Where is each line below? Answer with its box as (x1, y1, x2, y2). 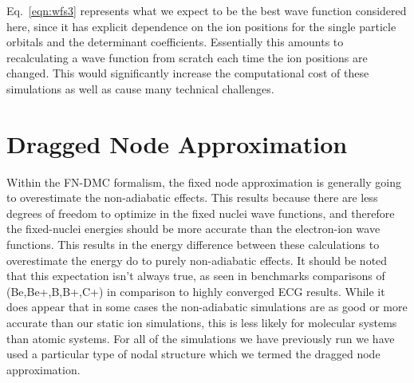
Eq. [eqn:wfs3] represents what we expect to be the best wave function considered (6, 2, 407, 18)
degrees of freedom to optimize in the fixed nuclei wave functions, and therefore (6, 204, 395, 221)
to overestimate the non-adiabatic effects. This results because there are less (6, 189, 378, 206)
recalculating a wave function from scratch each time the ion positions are (6, 49, 368, 65)
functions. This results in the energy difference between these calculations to (6, 236, 380, 253)
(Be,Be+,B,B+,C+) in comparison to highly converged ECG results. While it (6, 282, 385, 299)
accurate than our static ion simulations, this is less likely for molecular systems (6, 314, 397, 331)
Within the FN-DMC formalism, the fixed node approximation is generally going (6, 173, 401, 190)
